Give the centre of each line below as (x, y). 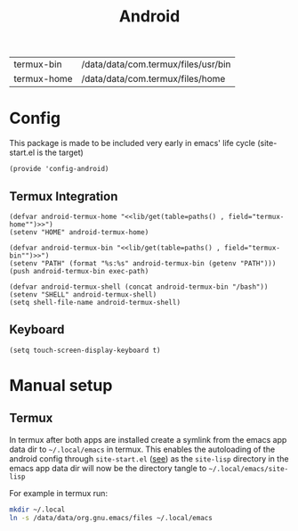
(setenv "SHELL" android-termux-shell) (83, 294)
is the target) (60, 152)
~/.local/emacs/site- (249, 469)
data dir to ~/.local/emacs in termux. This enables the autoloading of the (142, 449)
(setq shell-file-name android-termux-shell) (95, 302)
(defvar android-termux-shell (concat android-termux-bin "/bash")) (139, 287)
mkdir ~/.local (37, 510)
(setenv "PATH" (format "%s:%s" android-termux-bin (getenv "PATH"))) (143, 263)
